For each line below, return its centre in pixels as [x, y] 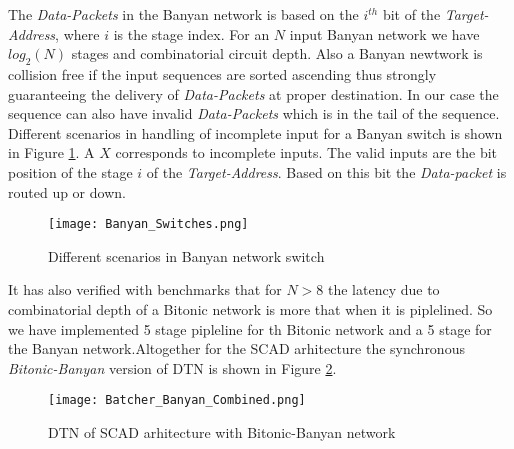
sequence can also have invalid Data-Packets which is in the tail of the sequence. [254, 113]
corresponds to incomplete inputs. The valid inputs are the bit [306, 152]
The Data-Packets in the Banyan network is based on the [183, 14]
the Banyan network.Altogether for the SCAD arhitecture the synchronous [236, 348]
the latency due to [383, 289]
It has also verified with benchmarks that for [145, 289]
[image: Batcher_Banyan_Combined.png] [177, 400]
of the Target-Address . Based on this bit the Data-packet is [326, 171]
